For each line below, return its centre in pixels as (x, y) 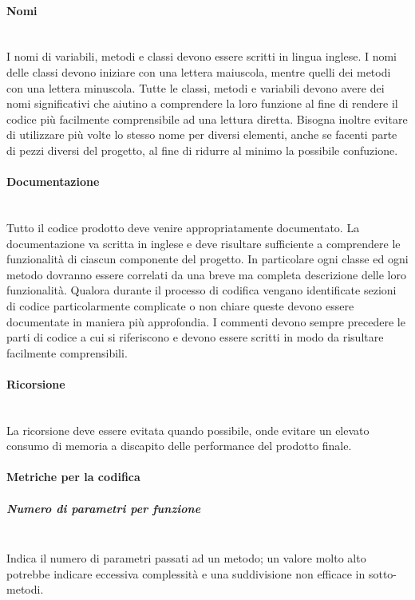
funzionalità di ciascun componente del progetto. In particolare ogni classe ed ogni (207, 259)
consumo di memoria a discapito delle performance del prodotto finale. (179, 446)
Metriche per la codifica (73, 477)
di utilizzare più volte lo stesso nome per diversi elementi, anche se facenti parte (202, 134)
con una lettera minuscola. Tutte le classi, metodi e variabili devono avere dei (196, 87)
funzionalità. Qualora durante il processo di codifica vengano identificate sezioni (202, 290)
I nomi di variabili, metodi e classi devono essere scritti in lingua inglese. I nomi (202, 56)
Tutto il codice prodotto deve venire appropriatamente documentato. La (183, 227)
